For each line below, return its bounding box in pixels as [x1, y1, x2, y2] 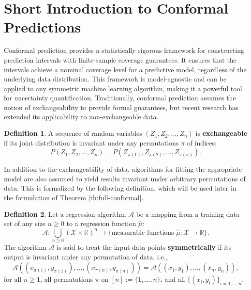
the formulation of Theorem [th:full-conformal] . [4, 193, 144, 203]
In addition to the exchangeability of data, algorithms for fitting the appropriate [4, 164, 242, 174]
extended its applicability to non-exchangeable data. [4, 112, 159, 122]
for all [4, 274, 22, 284]
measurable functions [111, 229, 174, 236]
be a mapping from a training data [136, 209, 240, 219]
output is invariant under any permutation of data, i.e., [4, 251, 168, 261]
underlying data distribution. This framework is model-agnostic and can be [4, 74, 227, 84]
